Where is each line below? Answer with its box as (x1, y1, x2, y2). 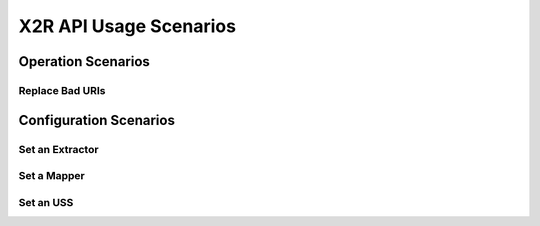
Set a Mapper (18, 169, 85, 183)
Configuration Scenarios (18, 111, 175, 129)
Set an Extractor (18, 142, 99, 156)
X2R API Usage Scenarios (18, 15, 237, 37)
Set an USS (18, 195, 74, 209)
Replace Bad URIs (18, 83, 106, 97)
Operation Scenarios (18, 53, 150, 70)
